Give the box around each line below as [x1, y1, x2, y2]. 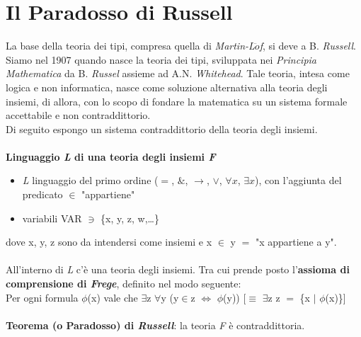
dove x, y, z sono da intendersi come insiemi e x [6, 234, 212, 249]
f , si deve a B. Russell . [259, 38, 356, 53]
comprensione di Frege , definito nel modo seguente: [6, 276, 241, 291]
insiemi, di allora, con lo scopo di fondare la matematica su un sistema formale [6, 93, 348, 108]
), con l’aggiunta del [255, 173, 342, 188]
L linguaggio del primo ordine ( [22, 173, 159, 188]
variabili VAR [22, 210, 82, 225]
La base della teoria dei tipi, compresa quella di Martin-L [6, 38, 255, 53]
